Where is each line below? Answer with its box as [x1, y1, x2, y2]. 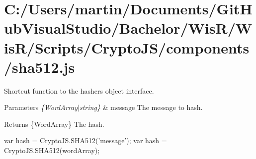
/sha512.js [4, 56, 75, 77]
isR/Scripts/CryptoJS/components [4, 37, 250, 57]
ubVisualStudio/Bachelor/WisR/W [4, 18, 253, 38]
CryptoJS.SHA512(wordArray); [4, 145, 100, 156]
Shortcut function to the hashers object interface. [4, 85, 154, 96]
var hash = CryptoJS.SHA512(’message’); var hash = [4, 135, 167, 146]
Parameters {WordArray [4, 102, 78, 112]
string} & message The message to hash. [79, 102, 203, 112]
